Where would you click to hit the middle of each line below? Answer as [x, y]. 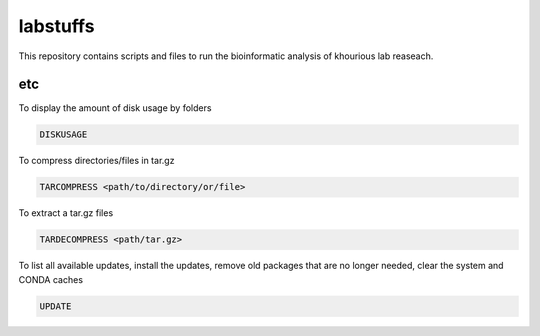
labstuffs [56, 26]
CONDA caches [51, 279]
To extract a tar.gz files [66, 213]
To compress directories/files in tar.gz [96, 161]
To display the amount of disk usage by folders [115, 108]
